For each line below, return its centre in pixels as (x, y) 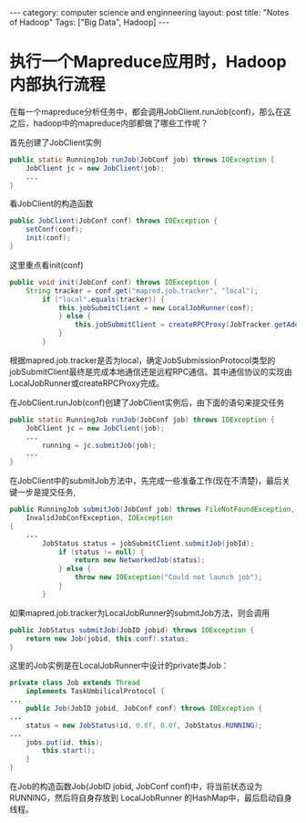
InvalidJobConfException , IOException (99, 518)
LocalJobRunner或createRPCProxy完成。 (87, 383)
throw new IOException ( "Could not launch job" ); (168, 578)
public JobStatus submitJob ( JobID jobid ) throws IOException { (132, 630)
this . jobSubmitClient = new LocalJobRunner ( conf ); (156, 307)
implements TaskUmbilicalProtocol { (96, 692)
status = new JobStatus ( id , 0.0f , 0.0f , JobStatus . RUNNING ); (144, 725)
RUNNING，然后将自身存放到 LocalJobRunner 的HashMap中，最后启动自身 (151, 798)
